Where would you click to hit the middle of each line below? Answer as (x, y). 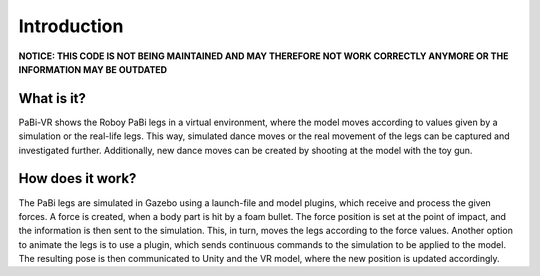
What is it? (52, 98)
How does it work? (77, 178)
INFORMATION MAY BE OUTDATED (93, 69)
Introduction (71, 26)
